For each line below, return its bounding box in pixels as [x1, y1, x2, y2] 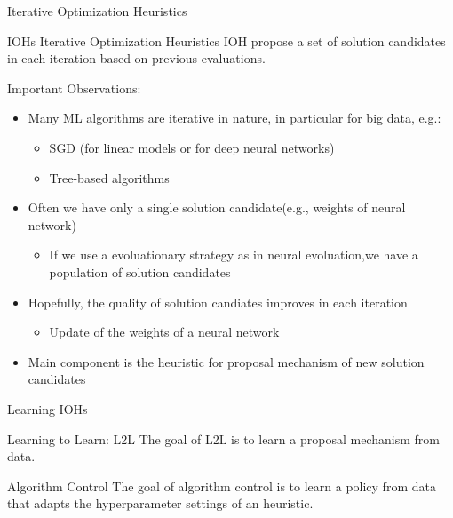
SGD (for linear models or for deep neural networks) [49, 138, 335, 156]
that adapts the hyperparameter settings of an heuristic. [7, 494, 314, 513]
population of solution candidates [49, 262, 231, 281]
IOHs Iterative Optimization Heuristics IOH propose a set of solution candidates [7, 31, 446, 50]
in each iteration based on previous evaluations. [7, 49, 266, 68]
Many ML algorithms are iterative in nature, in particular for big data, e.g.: [28, 108, 441, 127]
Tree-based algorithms [49, 168, 170, 187]
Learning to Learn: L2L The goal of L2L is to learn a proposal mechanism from [7, 429, 440, 448]
